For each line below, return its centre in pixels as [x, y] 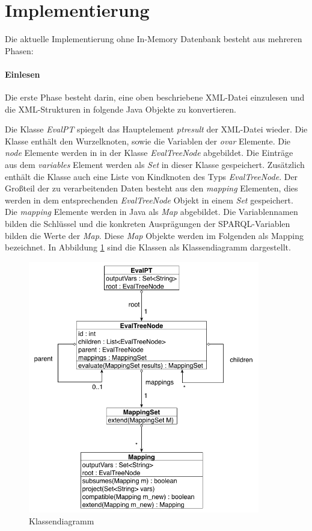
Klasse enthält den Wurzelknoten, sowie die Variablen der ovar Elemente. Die [148, 141]
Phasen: [19, 50]
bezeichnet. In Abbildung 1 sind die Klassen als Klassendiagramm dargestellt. [148, 247]
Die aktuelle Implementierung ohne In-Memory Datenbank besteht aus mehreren [154, 39]
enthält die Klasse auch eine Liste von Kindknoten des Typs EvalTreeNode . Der [151, 176]
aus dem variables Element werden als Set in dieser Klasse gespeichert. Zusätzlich [155, 165]
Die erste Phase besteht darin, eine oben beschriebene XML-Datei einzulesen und [155, 97]
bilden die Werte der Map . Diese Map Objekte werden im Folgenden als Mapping [154, 235]
